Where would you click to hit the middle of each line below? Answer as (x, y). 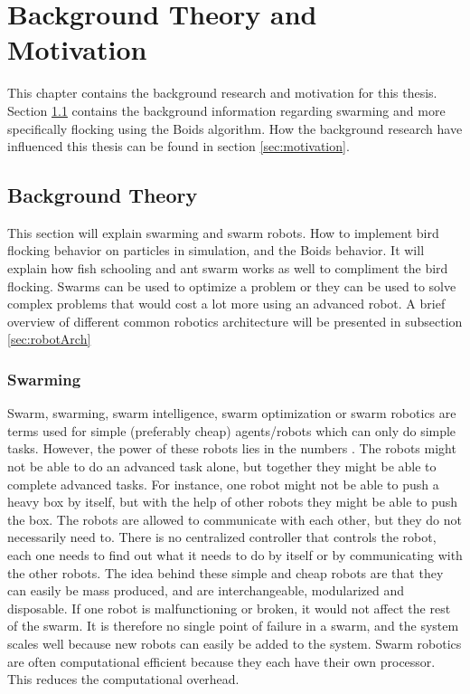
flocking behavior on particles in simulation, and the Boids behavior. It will (216, 250)
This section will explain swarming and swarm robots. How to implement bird (223, 232)
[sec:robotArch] (49, 339)
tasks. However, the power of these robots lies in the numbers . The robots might (232, 448)
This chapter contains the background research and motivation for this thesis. (222, 93)
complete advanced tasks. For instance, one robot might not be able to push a (223, 484)
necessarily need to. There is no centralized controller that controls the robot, (222, 537)
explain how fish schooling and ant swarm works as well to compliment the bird (228, 268)
